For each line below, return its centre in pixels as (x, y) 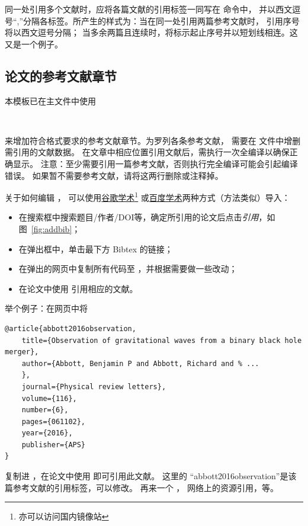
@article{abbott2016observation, (70, 328)
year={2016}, (47, 433)
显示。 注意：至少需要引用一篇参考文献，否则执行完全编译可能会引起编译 (155, 163)
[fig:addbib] (52, 228)
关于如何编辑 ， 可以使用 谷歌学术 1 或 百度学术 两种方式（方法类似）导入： (147, 196)
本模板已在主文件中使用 (50, 100)
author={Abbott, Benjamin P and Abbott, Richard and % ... (140, 363)
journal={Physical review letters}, (94, 387)
